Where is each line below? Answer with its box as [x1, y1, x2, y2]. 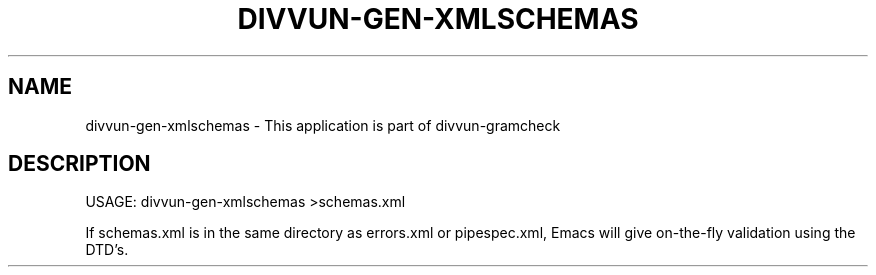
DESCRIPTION [8, 151, 151, 177]
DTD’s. [85, 241, 129, 259]
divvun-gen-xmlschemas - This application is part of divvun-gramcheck [85, 116, 561, 134]
